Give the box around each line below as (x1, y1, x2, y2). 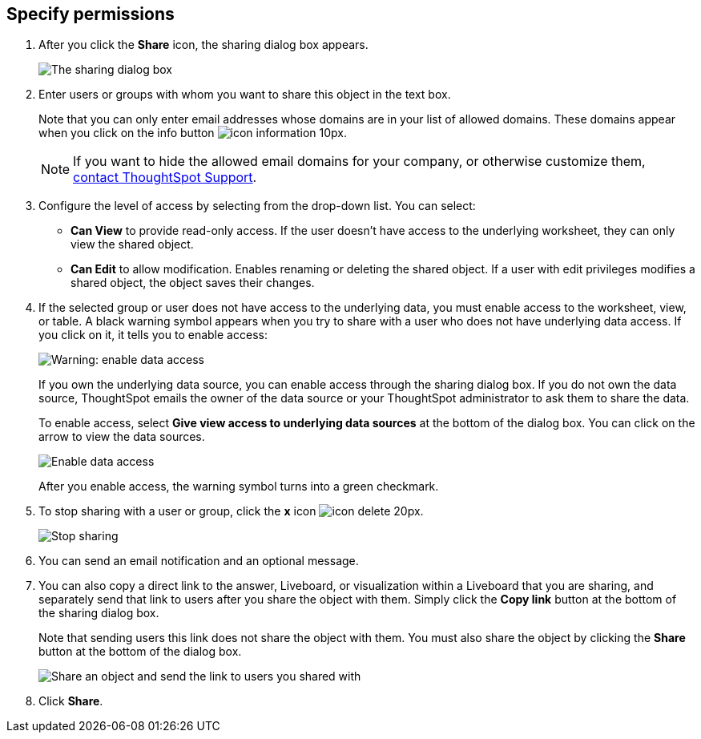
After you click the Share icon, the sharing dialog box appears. (38, 38, 369, 52)
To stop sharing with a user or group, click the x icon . (38, 504, 424, 519)
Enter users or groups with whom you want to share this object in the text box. (38, 87, 451, 102)
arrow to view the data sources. (38, 430, 205, 444)
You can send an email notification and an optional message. (38, 554, 359, 568)
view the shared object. (71, 237, 194, 252)
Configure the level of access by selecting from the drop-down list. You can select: (38, 199, 476, 213)
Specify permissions (6, 4, 175, 24)
